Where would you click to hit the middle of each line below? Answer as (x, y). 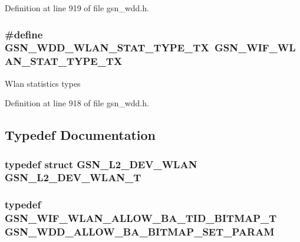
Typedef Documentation (80, 135)
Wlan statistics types (43, 83)
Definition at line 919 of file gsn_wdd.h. (77, 8)
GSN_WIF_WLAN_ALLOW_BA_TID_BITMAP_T (141, 218)
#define (24, 34)
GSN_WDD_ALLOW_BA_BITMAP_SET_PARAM (140, 232)
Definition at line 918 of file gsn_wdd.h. (77, 103)
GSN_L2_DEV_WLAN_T (73, 177)
